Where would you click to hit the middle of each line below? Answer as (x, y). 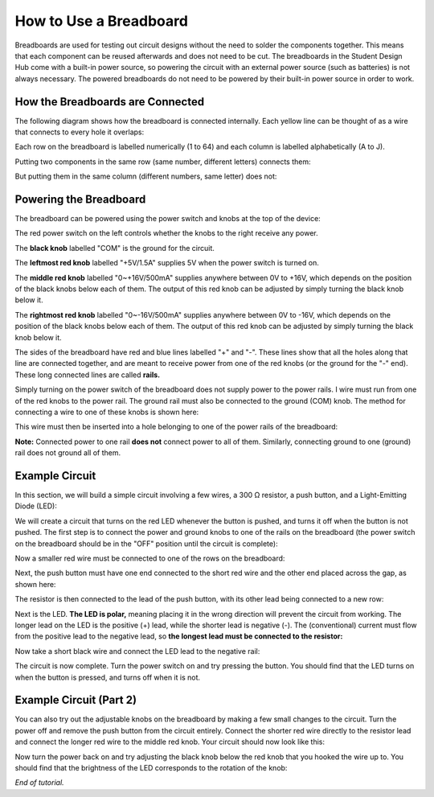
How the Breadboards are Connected (110, 102)
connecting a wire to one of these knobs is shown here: (107, 412)
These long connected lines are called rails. (88, 375)
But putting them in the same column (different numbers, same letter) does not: (146, 176)
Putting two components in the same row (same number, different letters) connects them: (163, 162)
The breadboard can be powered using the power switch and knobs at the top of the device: (168, 219)
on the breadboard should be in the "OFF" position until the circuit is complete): (146, 544)
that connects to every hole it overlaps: (80, 132)
